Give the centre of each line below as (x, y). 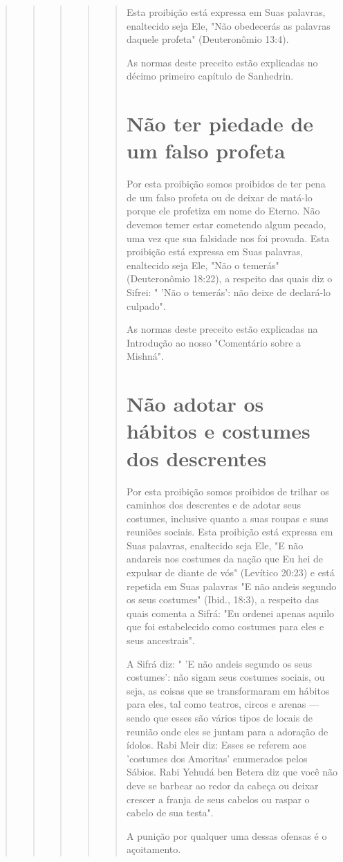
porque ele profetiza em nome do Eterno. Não (223, 211)
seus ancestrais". (160, 640)
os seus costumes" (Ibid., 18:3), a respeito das (222, 599)
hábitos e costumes (218, 431)
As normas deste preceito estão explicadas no (222, 62)
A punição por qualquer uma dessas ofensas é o (226, 835)
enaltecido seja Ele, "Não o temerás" (203, 265)
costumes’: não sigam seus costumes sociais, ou (225, 677)
